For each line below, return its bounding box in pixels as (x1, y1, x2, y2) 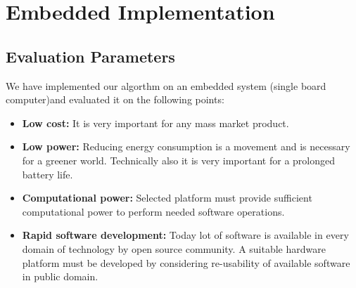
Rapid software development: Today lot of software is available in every (22, 228, 349, 242)
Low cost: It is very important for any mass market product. (22, 115, 289, 130)
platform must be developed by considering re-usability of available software (22, 255, 350, 270)
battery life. (22, 166, 73, 181)
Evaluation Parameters (6, 45, 175, 67)
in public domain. (22, 269, 98, 284)
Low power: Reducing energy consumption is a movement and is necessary (22, 139, 350, 154)
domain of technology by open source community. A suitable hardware (22, 241, 326, 256)
